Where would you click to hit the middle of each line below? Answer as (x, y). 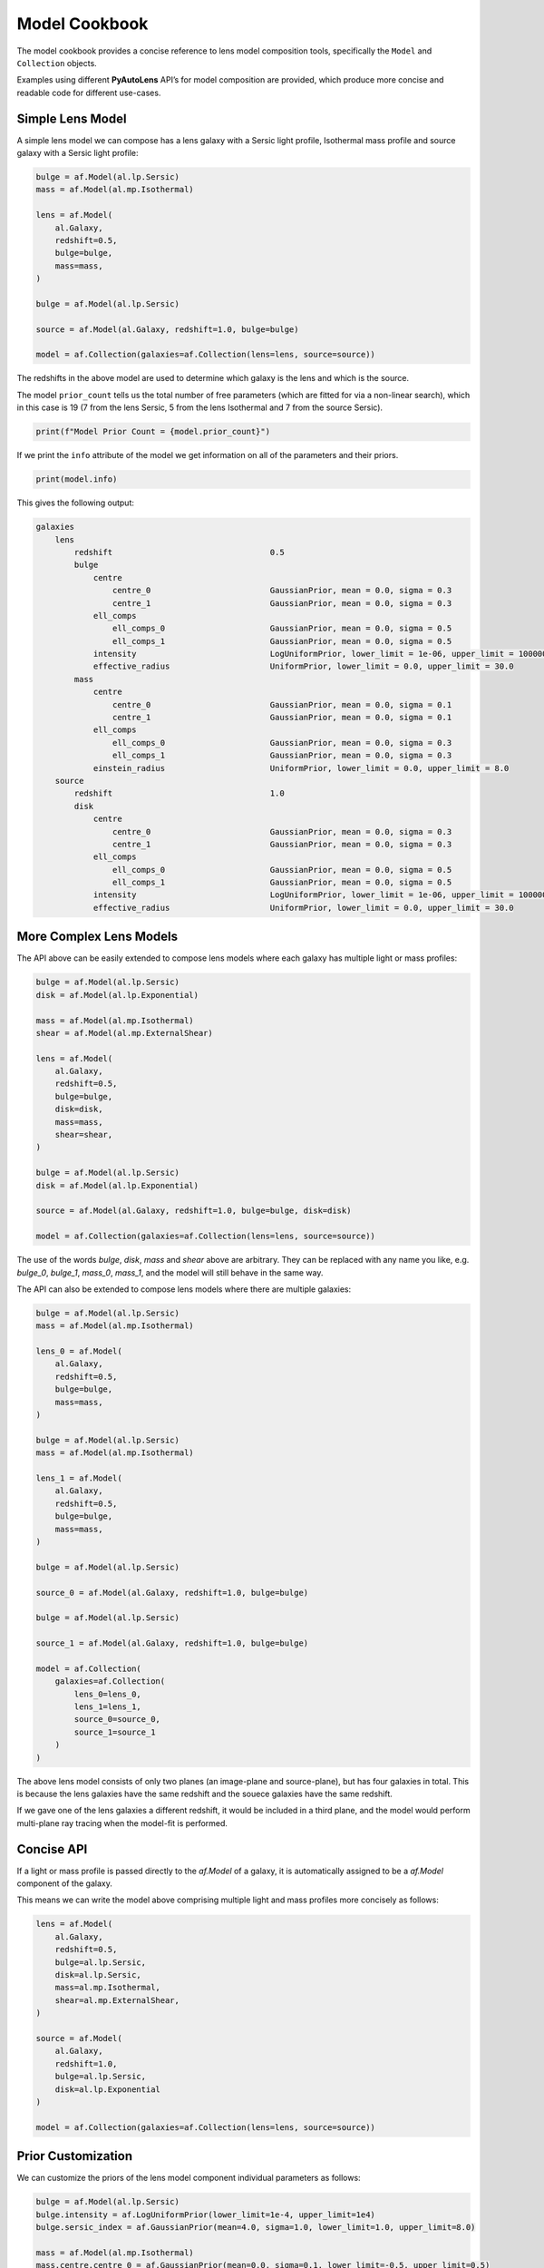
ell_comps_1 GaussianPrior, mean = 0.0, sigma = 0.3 (282, 756)
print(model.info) (77, 479)
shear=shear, (84, 1135)
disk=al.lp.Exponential (107, 2089)
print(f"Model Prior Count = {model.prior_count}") (153, 432)
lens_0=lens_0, (108, 1694)
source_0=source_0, (117, 1720)
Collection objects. (57, 63)
